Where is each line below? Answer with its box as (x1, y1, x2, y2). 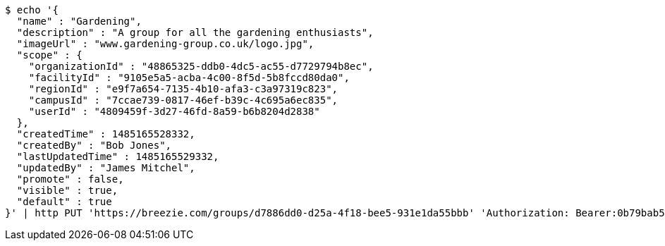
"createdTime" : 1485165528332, (16, 128, 195, 140)
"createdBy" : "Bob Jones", (16, 140, 172, 151)
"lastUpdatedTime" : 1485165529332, (16, 151, 219, 162)
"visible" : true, (16, 185, 118, 196)
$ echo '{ (5, 4, 59, 16)
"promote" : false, (16, 173, 124, 185)
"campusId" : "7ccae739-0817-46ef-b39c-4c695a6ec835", (28, 94, 338, 106)
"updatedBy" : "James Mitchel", (16, 162, 195, 173)
